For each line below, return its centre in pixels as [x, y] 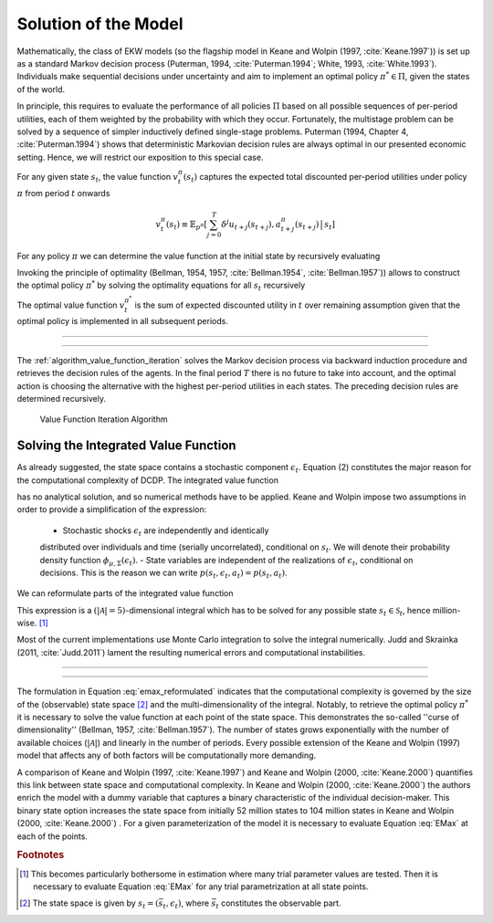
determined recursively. [62, 398]
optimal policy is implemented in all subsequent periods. [122, 321]
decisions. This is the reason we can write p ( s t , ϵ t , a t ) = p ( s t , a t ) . [163, 573]
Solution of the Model [100, 24]
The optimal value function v [71, 305]
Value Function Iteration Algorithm [104, 419]
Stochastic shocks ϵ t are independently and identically [166, 531]
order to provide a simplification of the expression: [112, 509]
